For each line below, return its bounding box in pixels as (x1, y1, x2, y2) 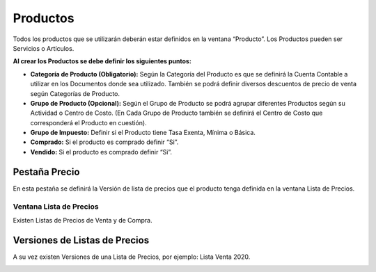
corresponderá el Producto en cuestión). (30, 118, 147, 127)
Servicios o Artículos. (13, 44, 75, 52)
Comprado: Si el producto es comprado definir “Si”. (30, 138, 179, 146)
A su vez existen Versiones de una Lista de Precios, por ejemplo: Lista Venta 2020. (13, 253, 251, 261)
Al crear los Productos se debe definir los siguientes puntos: (13, 57, 191, 65)
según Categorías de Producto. (30, 89, 120, 97)
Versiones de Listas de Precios (13, 234, 150, 246)
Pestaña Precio (13, 166, 80, 177)
